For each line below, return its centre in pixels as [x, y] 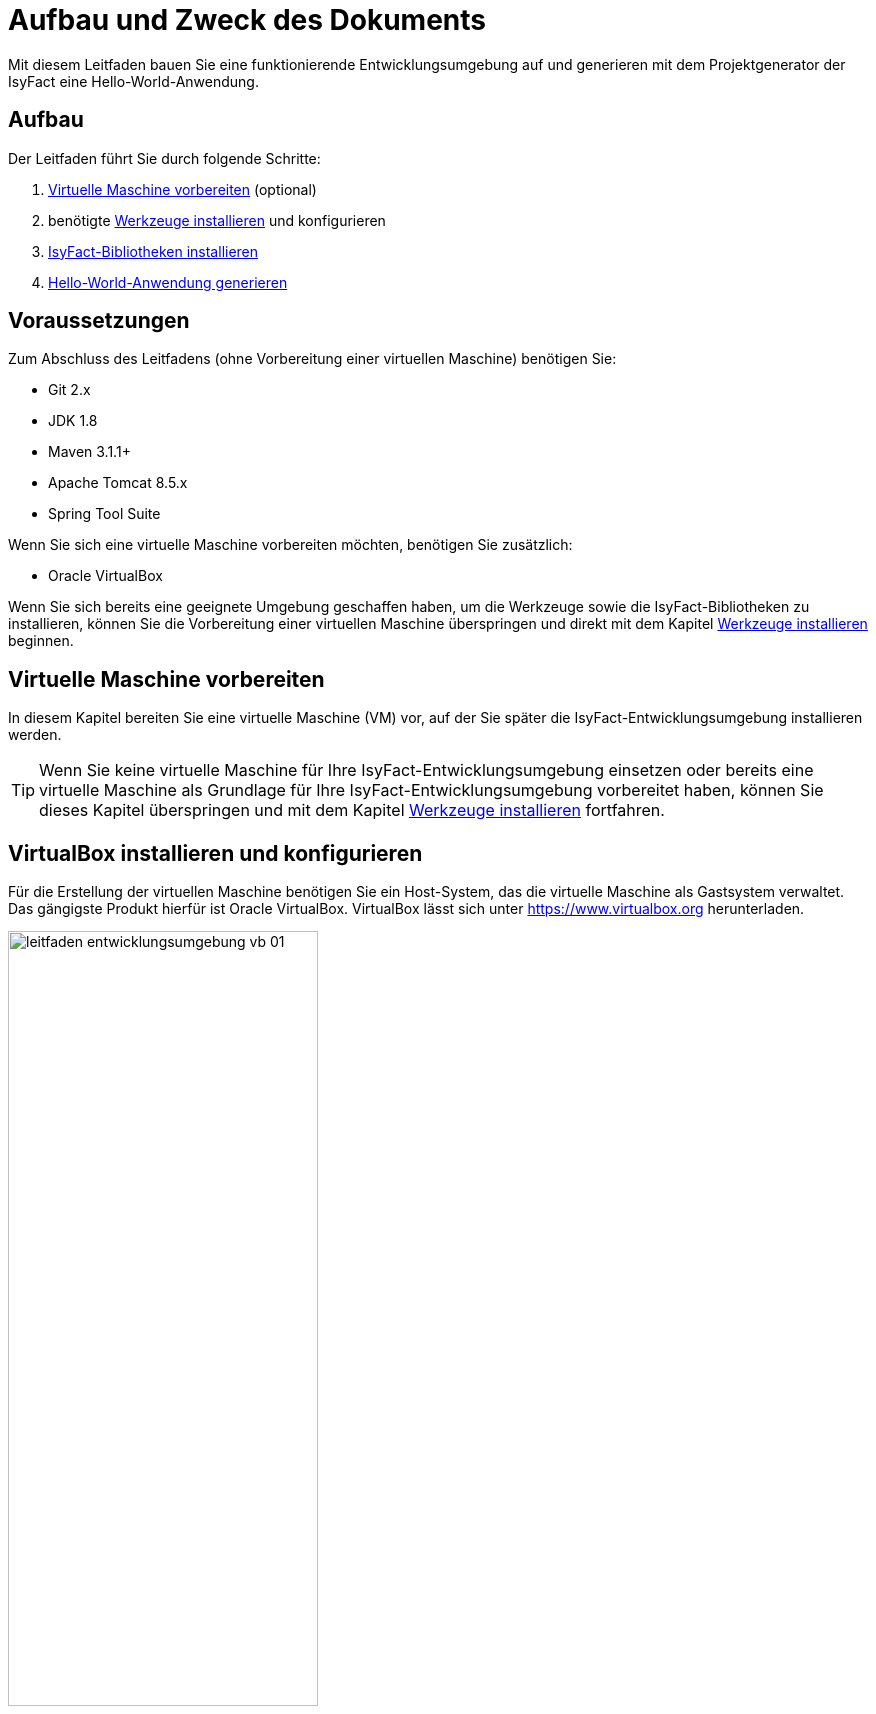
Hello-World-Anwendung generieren [168, 282]
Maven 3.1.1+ [89, 452]
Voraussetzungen [99, 321]
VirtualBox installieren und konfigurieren [215, 853]
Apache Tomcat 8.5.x [118, 483]
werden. [35, 735]
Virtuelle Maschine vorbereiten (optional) [182, 189]
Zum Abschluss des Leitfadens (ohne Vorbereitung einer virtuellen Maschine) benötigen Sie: [312, 359]
